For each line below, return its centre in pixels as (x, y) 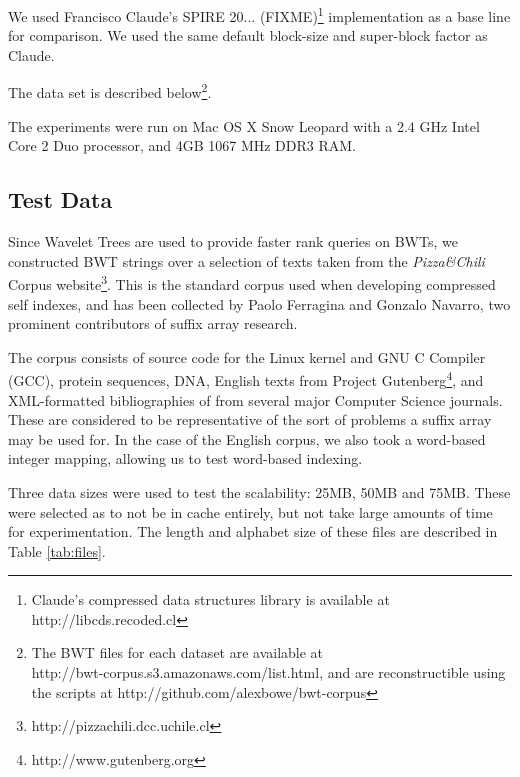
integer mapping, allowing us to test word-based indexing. (185, 458)
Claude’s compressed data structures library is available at (210, 599)
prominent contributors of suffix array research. (153, 323)
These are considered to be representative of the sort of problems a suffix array (250, 419)
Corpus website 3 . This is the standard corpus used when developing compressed (252, 282)
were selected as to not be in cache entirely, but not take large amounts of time (250, 511)
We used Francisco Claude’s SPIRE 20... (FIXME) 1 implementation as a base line (259, 14)
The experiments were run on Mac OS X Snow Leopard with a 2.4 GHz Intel (244, 125)
